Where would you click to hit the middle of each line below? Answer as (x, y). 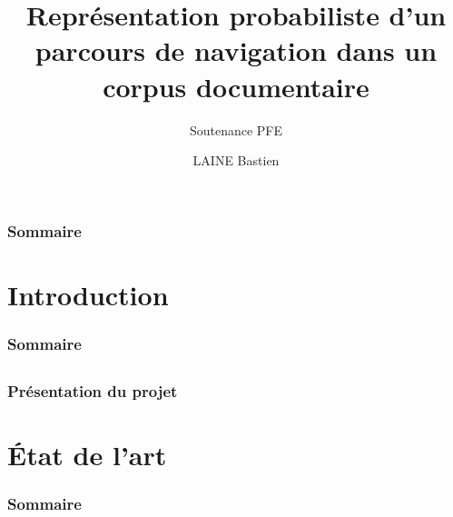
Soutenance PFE (236, 129)
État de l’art (87, 455)
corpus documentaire (236, 86)
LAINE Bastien (236, 160)
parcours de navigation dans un (236, 50)
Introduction (88, 294)
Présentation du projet (93, 391)
